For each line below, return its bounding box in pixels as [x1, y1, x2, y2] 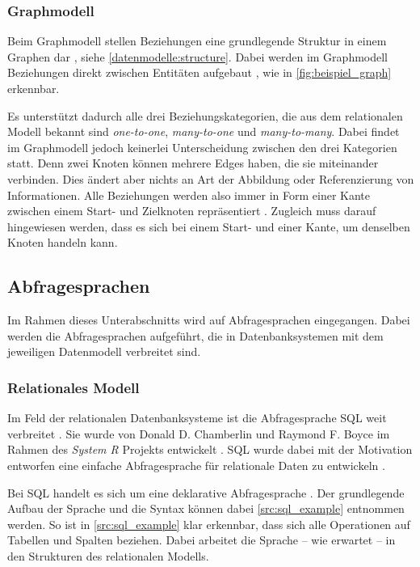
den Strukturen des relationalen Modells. [7, 547, 209, 564]
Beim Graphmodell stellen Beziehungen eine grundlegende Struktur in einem [7, 32, 387, 49]
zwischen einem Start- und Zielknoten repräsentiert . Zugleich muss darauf [7, 202, 376, 219]
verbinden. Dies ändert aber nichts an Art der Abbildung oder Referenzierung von [7, 170, 414, 187]
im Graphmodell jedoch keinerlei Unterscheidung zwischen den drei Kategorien [7, 138, 397, 155]
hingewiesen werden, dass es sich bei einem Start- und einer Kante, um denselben [7, 218, 410, 235]
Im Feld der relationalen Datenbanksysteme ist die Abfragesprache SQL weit [7, 409, 387, 426]
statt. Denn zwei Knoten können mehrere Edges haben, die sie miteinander [7, 154, 379, 171]
